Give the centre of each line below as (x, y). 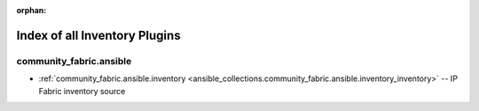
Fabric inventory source (82, 91)
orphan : (31, 10)
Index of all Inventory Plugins (98, 35)
